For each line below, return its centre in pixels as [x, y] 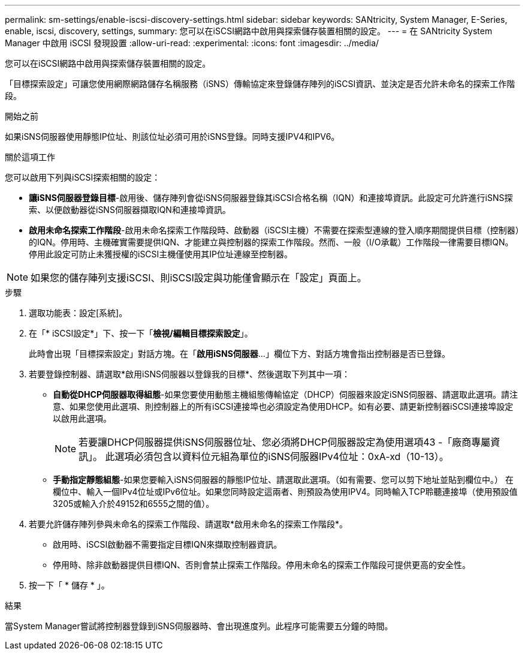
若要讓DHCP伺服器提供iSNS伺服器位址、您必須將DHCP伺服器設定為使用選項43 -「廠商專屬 [285, 442]
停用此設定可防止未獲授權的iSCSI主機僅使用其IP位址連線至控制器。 [161, 254]
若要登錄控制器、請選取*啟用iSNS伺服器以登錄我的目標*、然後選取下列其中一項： [189, 374]
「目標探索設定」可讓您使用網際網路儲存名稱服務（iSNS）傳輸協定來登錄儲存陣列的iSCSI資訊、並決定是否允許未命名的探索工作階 [260, 84]
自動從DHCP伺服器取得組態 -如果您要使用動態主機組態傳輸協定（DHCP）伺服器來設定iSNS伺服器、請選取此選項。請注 [286, 394]
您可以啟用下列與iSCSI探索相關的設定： [83, 177]
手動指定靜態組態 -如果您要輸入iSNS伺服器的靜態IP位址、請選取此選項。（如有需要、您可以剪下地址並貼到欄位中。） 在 [283, 480]
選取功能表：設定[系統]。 [78, 313]
